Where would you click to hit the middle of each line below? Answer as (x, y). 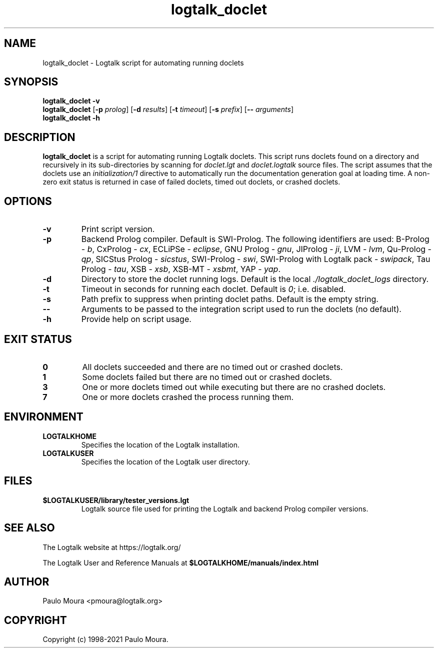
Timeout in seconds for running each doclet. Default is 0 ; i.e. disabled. (213, 289)
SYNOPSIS (31, 82)
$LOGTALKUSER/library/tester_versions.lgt (116, 500)
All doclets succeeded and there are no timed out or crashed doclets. (212, 367)
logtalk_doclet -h (71, 118)
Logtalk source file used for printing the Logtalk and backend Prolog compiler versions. (225, 508)
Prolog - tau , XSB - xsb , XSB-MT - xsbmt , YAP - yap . (181, 269)
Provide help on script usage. (136, 319)
